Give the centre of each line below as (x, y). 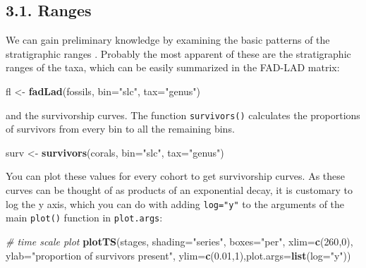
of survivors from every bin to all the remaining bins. (120, 129)
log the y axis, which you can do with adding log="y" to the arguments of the (175, 203)
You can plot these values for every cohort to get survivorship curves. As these (176, 176)
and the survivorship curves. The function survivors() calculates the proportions (183, 115)
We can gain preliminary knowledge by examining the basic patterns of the (168, 40)
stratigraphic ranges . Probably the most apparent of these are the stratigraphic (178, 53)
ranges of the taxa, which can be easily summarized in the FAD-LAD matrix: (173, 67)
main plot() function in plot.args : (84, 218)
